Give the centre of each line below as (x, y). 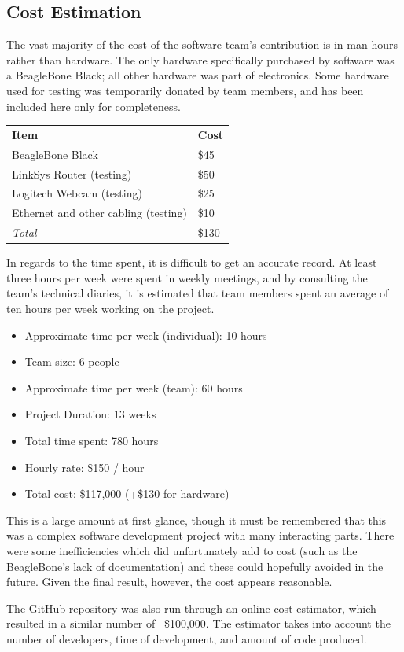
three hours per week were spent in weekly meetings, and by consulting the (187, 277)
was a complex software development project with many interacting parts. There (200, 535)
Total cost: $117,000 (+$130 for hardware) (127, 494)
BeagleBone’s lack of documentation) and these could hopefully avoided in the (195, 566)
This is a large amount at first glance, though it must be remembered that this (196, 519)
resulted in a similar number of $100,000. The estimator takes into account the (198, 623)
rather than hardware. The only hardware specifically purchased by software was (200, 59)
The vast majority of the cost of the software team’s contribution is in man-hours (202, 44)
